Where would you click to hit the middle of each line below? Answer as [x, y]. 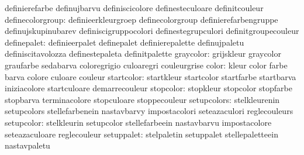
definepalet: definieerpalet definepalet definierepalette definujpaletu [125, 42]
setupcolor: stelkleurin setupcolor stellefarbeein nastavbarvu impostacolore [138, 122]
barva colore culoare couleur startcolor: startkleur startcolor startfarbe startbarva [151, 76]
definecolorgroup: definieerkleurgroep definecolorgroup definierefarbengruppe [141, 19]
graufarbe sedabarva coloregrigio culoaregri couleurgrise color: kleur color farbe [146, 65]
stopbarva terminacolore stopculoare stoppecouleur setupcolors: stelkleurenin [142, 99]
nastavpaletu [27, 145]
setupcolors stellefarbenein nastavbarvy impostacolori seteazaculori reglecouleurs [149, 111]
